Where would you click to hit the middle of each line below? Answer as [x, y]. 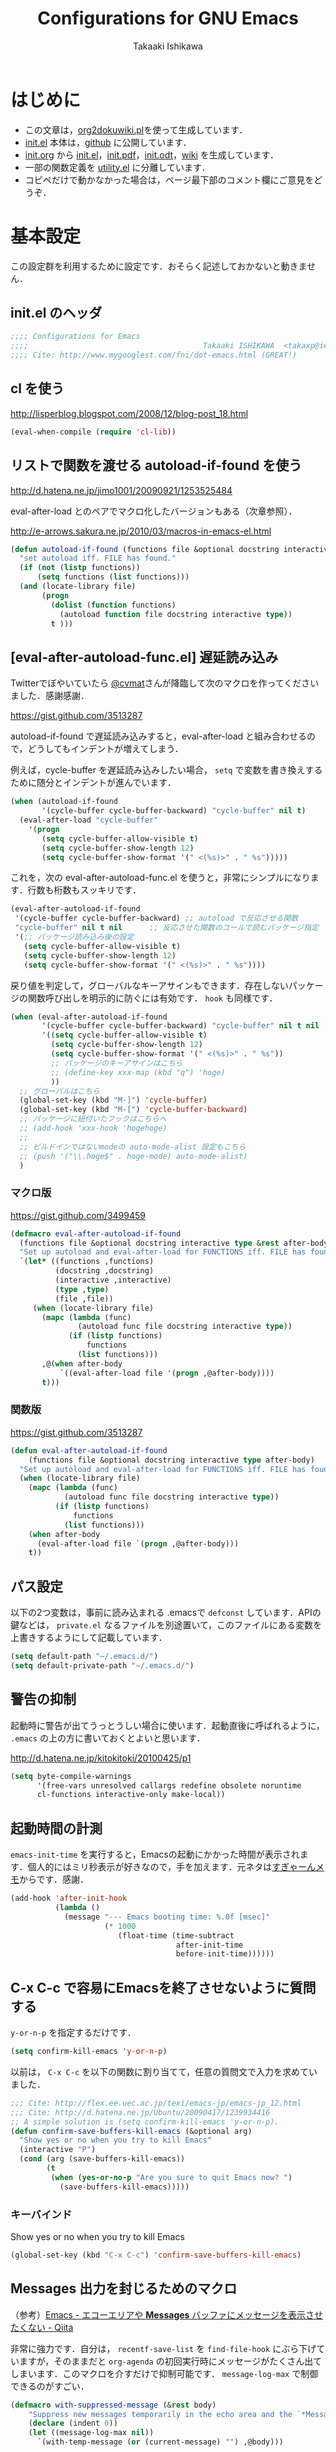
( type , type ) [82, 1289]
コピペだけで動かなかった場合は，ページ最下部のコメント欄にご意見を [169, 179]
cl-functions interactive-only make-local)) [131, 1795]
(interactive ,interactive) [113, 1280]
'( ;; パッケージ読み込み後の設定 [74, 937]
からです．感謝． [54, 1879]
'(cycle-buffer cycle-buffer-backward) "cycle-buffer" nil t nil [180, 1026]
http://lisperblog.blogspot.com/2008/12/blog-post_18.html [129, 413]
